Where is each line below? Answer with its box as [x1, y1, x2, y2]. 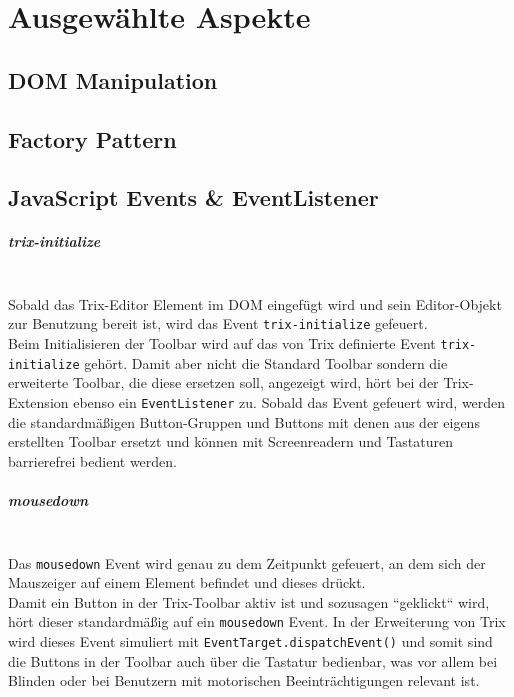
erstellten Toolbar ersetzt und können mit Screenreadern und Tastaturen [8, 431, 454, 452]
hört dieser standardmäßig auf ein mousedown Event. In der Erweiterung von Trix [8, 611, 506, 632]
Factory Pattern [8, 123, 177, 154]
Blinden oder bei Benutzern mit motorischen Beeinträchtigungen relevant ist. [8, 670, 480, 691]
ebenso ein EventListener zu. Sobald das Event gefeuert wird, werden [73, 392, 506, 413]
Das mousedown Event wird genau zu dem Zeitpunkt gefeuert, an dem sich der [8, 552, 486, 573]
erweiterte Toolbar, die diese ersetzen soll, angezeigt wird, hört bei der [8, 372, 439, 393]
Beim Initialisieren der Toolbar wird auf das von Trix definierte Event [8, 333, 436, 354]
